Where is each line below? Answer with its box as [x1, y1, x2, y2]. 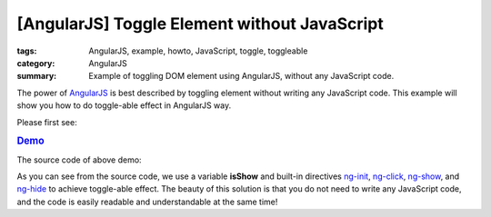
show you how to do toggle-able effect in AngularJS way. [16, 100, 232, 111]
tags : [16, 45, 37, 56]
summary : [16, 71, 57, 82]
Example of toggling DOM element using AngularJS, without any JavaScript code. [88, 71, 395, 82]
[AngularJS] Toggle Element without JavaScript [16, 14, 384, 34]
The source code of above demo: [16, 154, 142, 165]
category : [16, 57, 55, 68]
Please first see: [16, 116, 77, 127]
